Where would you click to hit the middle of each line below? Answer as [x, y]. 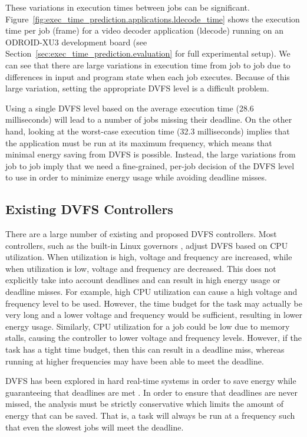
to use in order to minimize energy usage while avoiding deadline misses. [136, 177]
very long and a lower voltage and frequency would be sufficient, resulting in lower [154, 315]
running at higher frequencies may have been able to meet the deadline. [135, 361]
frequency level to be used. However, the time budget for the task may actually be [154, 303]
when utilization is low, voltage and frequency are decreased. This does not [141, 268]
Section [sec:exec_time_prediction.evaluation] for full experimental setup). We [148, 53]
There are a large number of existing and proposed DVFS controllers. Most [141, 234]
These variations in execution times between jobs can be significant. [128, 7]
